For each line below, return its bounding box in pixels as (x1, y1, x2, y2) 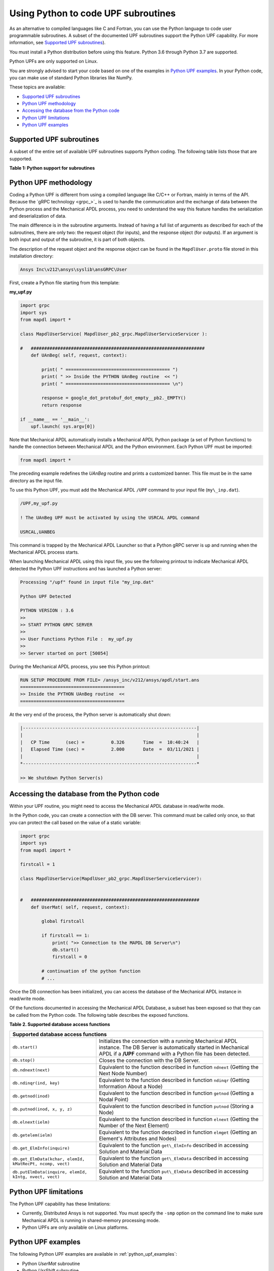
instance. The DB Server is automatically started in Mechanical (99, 1044, 249, 1051)
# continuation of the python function (41, 969, 141, 974)
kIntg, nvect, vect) (12, 1174, 60, 1179)
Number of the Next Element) (99, 1122, 169, 1129)
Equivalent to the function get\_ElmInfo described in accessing (99, 1141, 249, 1148)
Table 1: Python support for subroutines (9, 165, 95, 171)
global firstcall (41, 918, 85, 924)
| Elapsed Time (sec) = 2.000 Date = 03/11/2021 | (20, 746, 200, 752)
